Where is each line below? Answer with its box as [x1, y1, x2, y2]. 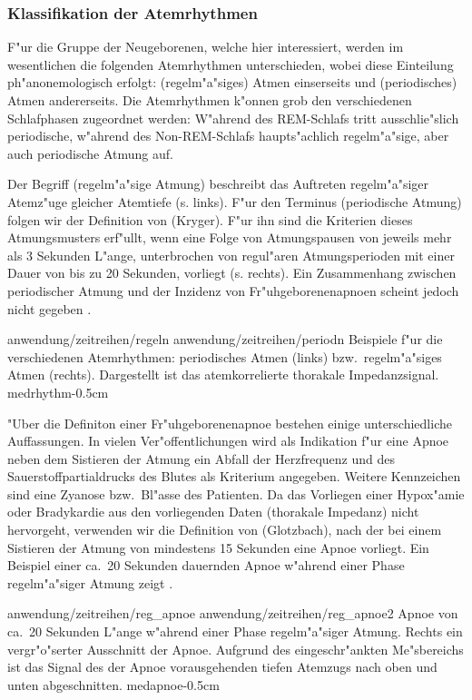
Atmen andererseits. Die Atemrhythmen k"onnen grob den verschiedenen [7, 91, 412, 109]
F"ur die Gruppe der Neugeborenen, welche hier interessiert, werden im [7, 37, 404, 56]
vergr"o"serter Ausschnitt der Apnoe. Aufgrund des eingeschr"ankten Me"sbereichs [7, 639, 464, 658]
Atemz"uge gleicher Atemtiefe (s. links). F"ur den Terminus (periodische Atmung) [7, 192, 462, 211]
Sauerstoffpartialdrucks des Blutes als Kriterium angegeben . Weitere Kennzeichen [7, 467, 461, 486]
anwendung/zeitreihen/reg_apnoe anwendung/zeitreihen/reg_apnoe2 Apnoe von [7, 604, 458, 623]
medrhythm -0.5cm [7, 382, 109, 401]
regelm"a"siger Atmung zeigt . [7, 573, 173, 592]
